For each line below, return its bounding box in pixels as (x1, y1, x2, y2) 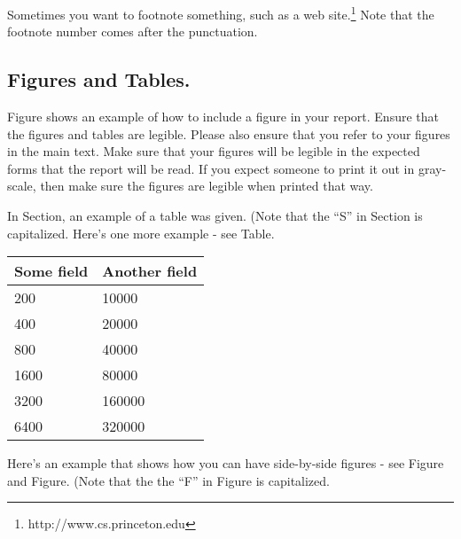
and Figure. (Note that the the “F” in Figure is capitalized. (7, 471, 330, 489)
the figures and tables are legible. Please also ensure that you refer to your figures (7, 124, 450, 143)
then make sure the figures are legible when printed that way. (40, 176, 373, 195)
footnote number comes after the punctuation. (7, 22, 258, 41)
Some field (14, 261, 89, 282)
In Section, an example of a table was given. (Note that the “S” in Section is (7, 207, 423, 225)
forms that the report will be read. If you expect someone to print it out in (7, 159, 415, 177)
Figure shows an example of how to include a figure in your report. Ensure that (7, 107, 439, 126)
